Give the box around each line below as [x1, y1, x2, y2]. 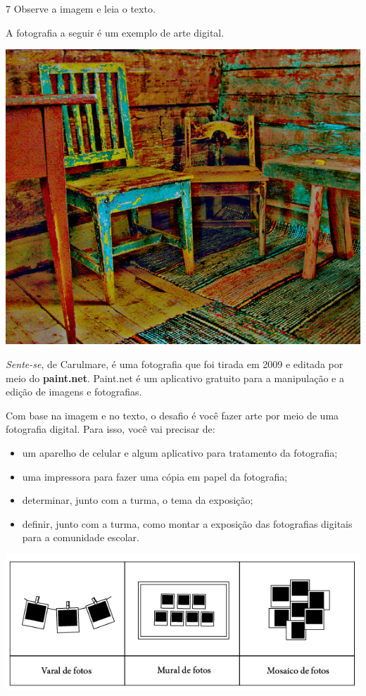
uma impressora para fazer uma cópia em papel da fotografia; [22, 469, 288, 483]
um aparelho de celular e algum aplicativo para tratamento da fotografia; [22, 445, 338, 460]
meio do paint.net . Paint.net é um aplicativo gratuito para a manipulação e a [6, 370, 345, 385]
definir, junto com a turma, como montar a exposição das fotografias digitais [22, 516, 353, 531]
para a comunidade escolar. [22, 530, 140, 545]
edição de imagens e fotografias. [6, 384, 142, 399]
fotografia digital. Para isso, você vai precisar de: [6, 422, 215, 436]
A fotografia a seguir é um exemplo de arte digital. [6, 25, 225, 39]
